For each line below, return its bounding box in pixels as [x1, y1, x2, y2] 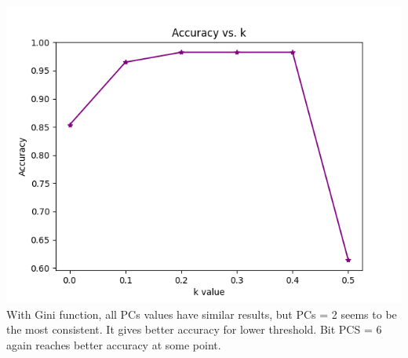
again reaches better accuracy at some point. [6, 336, 221, 353]
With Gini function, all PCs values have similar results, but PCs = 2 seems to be [6, 305, 397, 322]
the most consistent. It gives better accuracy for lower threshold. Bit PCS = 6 [6, 321, 382, 338]
